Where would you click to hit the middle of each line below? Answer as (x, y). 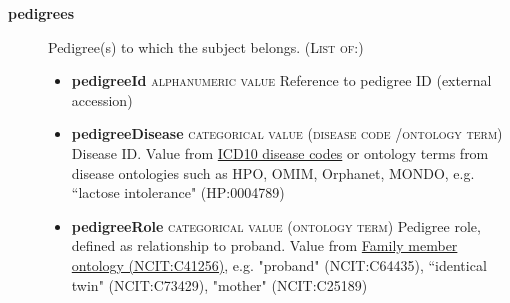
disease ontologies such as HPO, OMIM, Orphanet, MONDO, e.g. (273, 172)
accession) (102, 99)
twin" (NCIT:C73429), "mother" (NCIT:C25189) (219, 284)
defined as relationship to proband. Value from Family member (264, 245)
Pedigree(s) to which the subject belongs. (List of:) (206, 46)
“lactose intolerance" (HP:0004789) (178, 192)
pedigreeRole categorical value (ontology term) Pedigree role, (276, 225)
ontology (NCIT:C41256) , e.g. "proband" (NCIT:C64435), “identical (279, 264)
